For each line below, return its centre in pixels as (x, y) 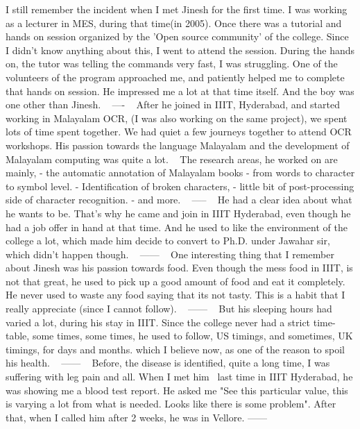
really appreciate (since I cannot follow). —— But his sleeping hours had (169, 309)
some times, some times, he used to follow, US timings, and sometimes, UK (192, 336)
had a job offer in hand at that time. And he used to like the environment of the (177, 227)
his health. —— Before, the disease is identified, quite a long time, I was (168, 363)
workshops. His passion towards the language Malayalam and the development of (178, 145)
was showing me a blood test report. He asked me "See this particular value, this (177, 390)
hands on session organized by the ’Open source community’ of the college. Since (177, 36)
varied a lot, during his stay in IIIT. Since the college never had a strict (158, 322)
